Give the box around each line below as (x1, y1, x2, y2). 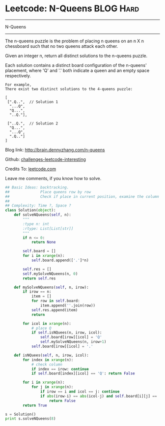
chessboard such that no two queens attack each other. (5, 43, 118, 49)
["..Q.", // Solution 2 (7, 121, 58, 126)
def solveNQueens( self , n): (14, 213, 71, 217)
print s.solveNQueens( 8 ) (5, 416, 56, 421)
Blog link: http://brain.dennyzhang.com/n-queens (5, 147, 105, 152)
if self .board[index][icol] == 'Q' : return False (31, 371, 135, 376)
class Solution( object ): (5, 208, 56, 213)
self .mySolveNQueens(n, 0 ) (23, 271, 78, 276)
